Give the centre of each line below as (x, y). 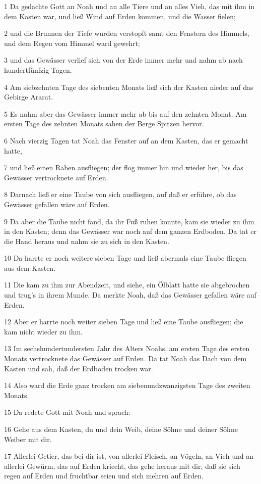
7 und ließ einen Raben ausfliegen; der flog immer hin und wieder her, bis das (124, 167)
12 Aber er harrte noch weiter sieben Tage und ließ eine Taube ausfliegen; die (124, 322)
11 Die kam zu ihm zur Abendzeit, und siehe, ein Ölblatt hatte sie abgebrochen (127, 285)
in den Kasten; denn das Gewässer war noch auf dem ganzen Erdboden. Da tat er (130, 231)
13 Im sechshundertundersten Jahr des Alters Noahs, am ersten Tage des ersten (127, 348)
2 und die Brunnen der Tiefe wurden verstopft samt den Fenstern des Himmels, (127, 33)
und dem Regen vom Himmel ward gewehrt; (72, 43)
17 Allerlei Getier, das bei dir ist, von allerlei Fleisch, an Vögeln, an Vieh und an (129, 456)
